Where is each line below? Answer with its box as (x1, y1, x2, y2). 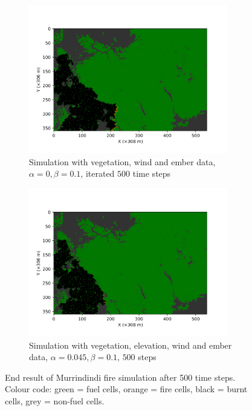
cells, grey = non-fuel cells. (5, 394, 105, 407)
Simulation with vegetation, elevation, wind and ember (29, 338, 232, 351)
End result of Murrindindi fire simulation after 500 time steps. (5, 370, 236, 383)
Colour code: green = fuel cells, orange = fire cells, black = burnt (5, 383, 248, 395)
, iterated (80, 167, 115, 180)
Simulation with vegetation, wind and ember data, (29, 155, 216, 168)
